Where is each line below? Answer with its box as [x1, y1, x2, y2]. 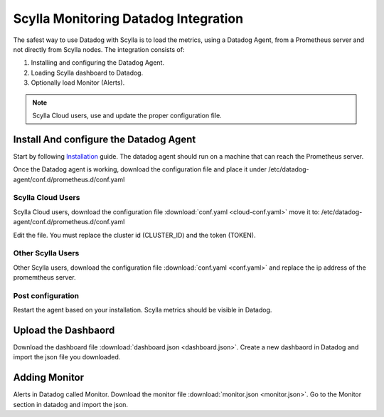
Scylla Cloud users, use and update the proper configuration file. [32, 111, 222, 120]
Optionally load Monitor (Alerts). [31, 78, 125, 87]
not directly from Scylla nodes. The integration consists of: [13, 45, 185, 53]
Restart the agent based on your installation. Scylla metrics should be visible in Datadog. [13, 306, 272, 315]
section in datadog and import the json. [13, 400, 128, 408]
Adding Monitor [13, 371, 85, 384]
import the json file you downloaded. [13, 353, 121, 361]
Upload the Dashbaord [13, 324, 115, 336]
